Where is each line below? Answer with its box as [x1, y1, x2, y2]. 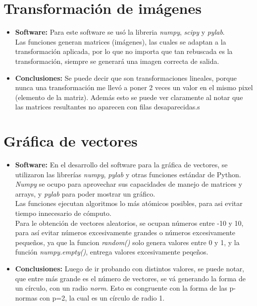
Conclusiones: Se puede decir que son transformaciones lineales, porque [15, 72, 237, 83]
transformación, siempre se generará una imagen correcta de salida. [15, 55, 219, 66]
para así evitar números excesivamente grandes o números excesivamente [15, 227, 236, 238]
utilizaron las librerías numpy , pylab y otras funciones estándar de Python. [15, 169, 241, 179]
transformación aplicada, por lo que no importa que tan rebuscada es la [15, 46, 233, 56]
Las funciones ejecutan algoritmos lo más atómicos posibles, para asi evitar [15, 198, 243, 208]
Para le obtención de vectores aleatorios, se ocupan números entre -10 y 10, [15, 217, 244, 228]
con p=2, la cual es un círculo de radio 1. [39, 292, 165, 303]
